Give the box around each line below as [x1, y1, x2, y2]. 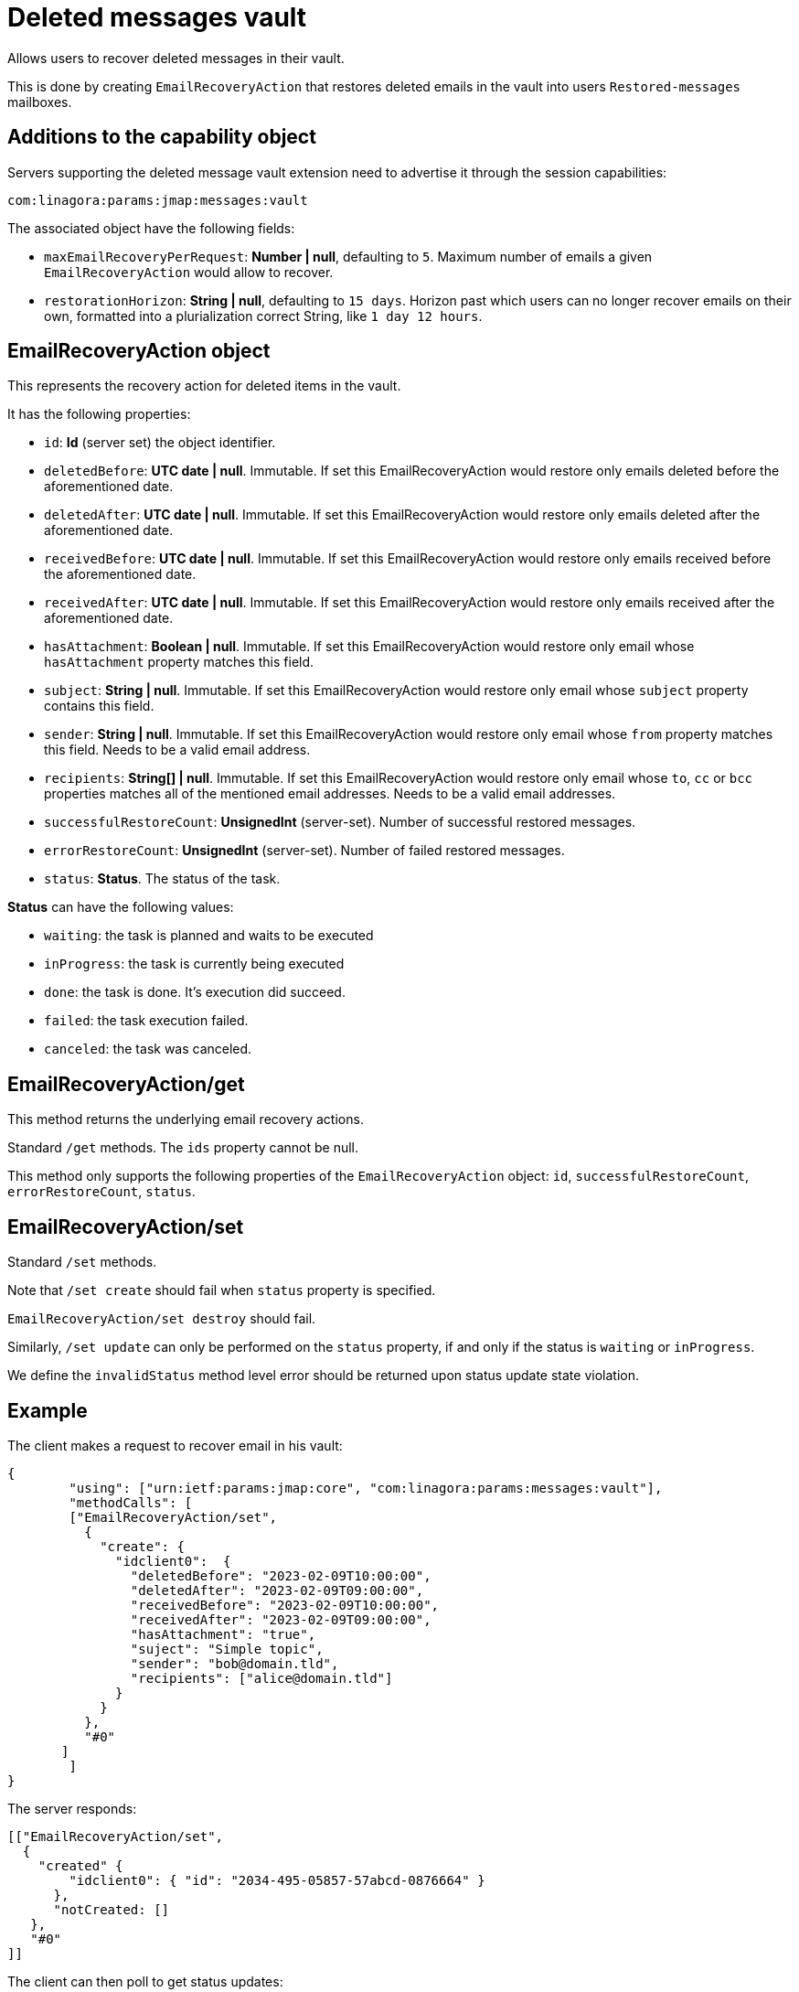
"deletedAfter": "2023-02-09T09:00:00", [130, 1582, 424, 1598]
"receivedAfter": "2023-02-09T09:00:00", [130, 1612, 431, 1627]
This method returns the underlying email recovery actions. [7, 1111, 364, 1128]
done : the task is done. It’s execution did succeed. [44, 984, 346, 1001]
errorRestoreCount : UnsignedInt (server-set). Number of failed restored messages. [44, 842, 565, 859]
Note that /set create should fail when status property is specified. [7, 1282, 436, 1299]
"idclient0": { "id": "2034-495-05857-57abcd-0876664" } [69, 1872, 485, 1888]
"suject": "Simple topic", [130, 1641, 324, 1656]
